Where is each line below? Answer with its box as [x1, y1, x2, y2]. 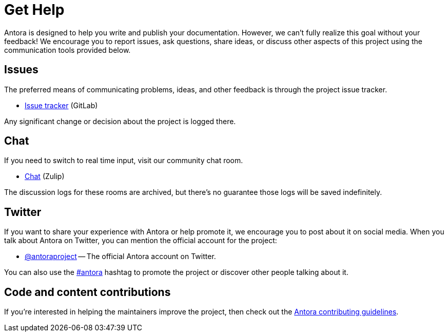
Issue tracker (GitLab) [25, 101, 98, 110]
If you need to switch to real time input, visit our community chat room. [4, 156, 243, 165]
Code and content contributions [4, 285, 171, 299]
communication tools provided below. [4, 45, 131, 54]
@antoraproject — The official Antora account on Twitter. [25, 252, 216, 261]
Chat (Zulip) [25, 172, 65, 181]
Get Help [4, 1, 65, 18]
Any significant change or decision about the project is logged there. [4, 116, 236, 126]
